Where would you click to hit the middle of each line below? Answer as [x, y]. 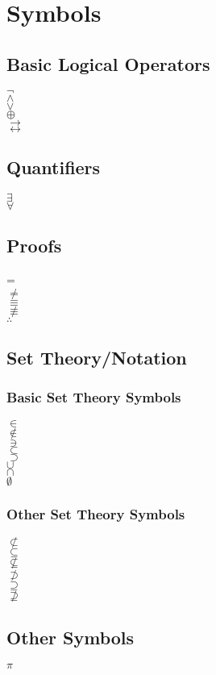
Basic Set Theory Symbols [94, 397]
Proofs [34, 246]
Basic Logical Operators [108, 63]
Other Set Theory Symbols [96, 513]
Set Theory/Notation [97, 357]
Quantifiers [54, 167]
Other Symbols [71, 637]
